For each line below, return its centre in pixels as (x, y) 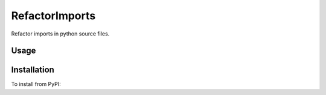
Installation (33, 70)
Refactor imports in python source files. (60, 34)
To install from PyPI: (36, 84)
